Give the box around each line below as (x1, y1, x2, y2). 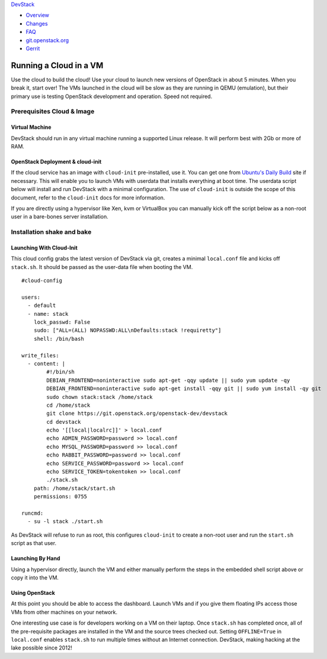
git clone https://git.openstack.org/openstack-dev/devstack (46, 410, 228, 417)
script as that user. (11, 540, 56, 547)
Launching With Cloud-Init (11, 244, 78, 251)
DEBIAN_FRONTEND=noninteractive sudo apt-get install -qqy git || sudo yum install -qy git (46, 385, 322, 392)
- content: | (27, 360, 66, 367)
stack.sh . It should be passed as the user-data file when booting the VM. (11, 263, 193, 270)
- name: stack (27, 311, 69, 317)
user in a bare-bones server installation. (11, 213, 109, 220)
